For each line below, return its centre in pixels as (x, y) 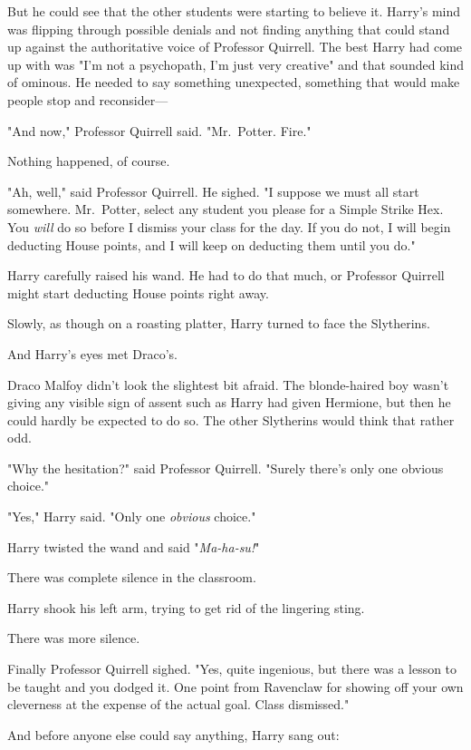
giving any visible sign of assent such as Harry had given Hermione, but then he (229, 402)
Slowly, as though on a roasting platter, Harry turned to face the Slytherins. (219, 323)
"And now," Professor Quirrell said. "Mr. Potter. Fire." (159, 130)
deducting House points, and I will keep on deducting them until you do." (211, 244)
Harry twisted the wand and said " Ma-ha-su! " (134, 546)
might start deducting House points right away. (138, 292)
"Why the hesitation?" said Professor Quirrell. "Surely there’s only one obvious (226, 468)
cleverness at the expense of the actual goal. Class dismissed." (178, 704)
